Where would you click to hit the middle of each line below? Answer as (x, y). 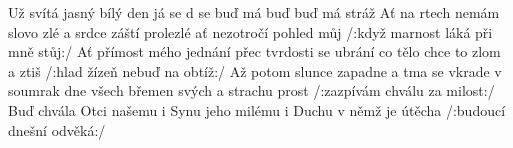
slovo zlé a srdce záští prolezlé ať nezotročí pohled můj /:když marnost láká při (250, 31)
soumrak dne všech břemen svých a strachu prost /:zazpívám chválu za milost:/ (251, 90)
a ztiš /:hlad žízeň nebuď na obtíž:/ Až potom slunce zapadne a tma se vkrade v (255, 70)
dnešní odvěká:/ (57, 129)
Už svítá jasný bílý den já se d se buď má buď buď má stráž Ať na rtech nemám (254, 12)
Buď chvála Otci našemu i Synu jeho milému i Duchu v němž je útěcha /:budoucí (257, 109)
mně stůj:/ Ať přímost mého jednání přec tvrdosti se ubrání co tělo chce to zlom (254, 51)
